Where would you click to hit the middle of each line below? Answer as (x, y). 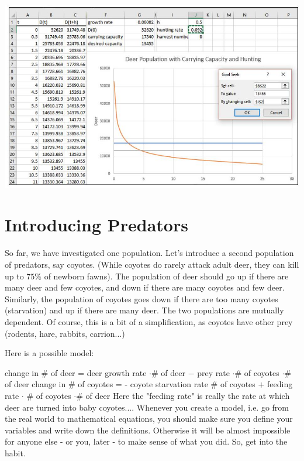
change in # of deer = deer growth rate (76, 372)
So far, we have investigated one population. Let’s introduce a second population (149, 253)
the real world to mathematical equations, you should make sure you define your (149, 419)
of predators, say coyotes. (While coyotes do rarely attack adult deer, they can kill (152, 264)
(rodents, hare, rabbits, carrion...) (65, 333)
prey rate (213, 372)
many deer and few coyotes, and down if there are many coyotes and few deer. (145, 287)
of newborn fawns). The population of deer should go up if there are (166, 276)
